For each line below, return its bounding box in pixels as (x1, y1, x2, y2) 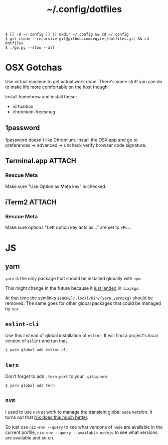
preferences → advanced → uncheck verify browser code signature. (5, 142, 147, 148)
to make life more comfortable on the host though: (5, 84, 109, 90)
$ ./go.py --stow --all (5, 45, 55, 50)
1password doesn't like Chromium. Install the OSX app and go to (5, 137, 138, 143)
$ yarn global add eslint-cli (5, 348, 69, 353)
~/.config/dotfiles (47, 4, 122, 15)
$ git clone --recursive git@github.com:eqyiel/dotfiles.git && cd (5, 36, 149, 41)
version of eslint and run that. (5, 338, 69, 344)
